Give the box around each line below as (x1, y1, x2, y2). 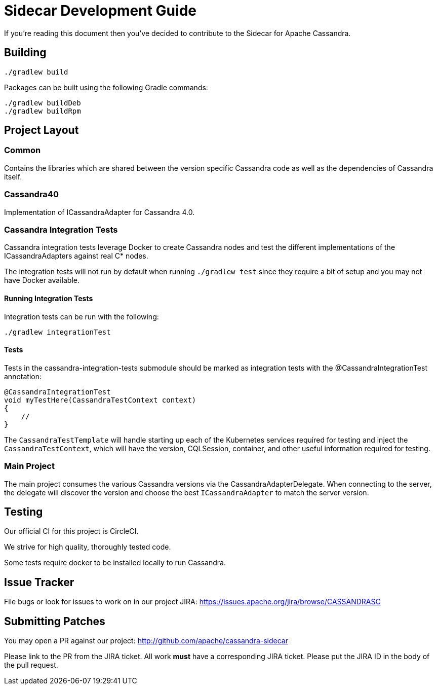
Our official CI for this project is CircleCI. (4, 527, 139, 536)
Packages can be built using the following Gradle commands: (4, 83, 208, 92)
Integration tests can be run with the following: (4, 312, 159, 321)
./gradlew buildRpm (4, 106, 81, 115)
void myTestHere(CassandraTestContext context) (4, 395, 196, 404)
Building (4, 46, 47, 59)
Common (4, 145, 41, 156)
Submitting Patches (4, 614, 105, 628)
